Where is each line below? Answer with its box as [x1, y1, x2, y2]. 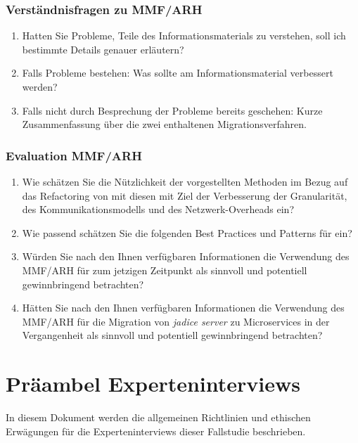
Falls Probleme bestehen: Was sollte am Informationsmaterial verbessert [22, 65, 333, 80]
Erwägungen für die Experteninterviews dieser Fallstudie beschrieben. [6, 423, 306, 438]
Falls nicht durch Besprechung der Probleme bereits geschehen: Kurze [22, 103, 323, 117]
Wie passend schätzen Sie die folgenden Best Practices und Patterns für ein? [22, 225, 352, 240]
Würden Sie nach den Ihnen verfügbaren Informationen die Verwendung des [22, 249, 350, 264]
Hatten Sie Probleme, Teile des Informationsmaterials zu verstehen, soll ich [22, 28, 346, 43]
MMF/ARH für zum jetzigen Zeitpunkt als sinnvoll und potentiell [22, 262, 307, 277]
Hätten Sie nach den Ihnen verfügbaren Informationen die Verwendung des [22, 300, 345, 315]
